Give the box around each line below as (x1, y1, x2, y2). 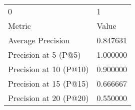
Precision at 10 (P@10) (8, 63, 89, 75)
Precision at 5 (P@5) (8, 49, 81, 60)
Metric (8, 20, 31, 31)
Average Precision (8, 34, 70, 46)
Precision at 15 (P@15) (8, 78, 89, 89)
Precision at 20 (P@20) (8, 92, 89, 104)
